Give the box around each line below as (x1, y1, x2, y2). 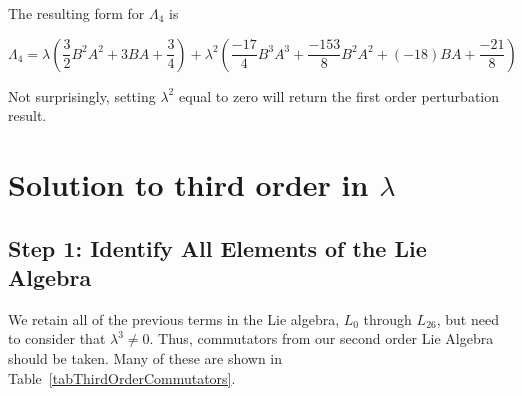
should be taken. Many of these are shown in (8, 347, 283, 368)
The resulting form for (8, 3, 145, 23)
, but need (436, 308, 499, 329)
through (363, 308, 412, 329)
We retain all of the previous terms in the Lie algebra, (8, 308, 340, 329)
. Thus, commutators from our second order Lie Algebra (149, 328, 494, 349)
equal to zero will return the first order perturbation (178, 85, 500, 106)
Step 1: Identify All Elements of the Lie (8, 232, 427, 263)
